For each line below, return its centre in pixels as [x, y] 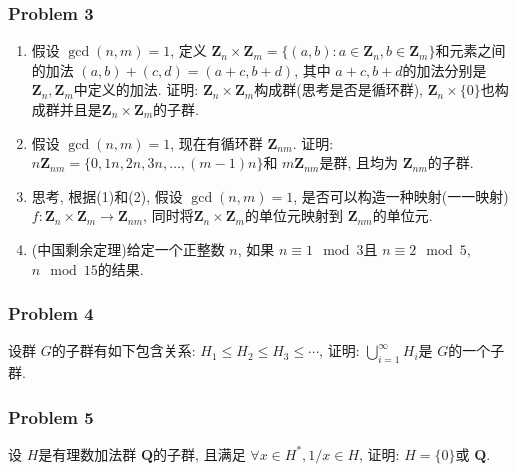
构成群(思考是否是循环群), [338, 89]
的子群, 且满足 [199, 453]
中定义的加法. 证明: [136, 89]
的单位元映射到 [293, 215]
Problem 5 [51, 416]
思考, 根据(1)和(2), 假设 [107, 195]
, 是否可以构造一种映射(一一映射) [401, 195]
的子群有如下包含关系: [123, 350]
